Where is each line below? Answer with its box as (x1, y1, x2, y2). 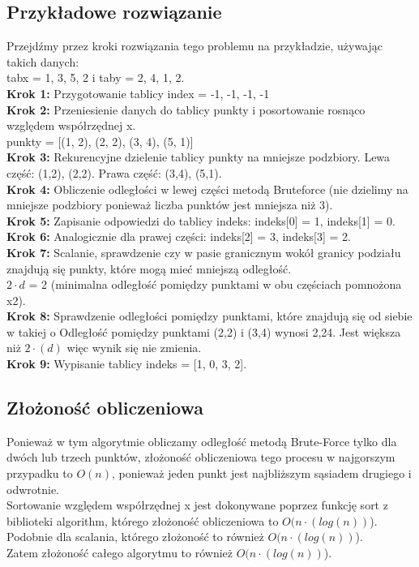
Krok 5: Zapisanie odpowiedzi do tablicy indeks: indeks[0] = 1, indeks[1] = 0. (6, 212, 395, 229)
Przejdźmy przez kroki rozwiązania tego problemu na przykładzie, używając (6, 37, 383, 54)
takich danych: (6, 53, 79, 70)
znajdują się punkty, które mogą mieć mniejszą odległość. (6, 260, 292, 277)
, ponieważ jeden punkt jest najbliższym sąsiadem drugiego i (111, 465, 412, 482)
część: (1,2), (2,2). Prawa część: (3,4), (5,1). (6, 164, 222, 181)
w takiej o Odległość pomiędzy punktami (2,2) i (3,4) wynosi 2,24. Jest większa (6, 323, 401, 340)
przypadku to (6, 465, 73, 482)
